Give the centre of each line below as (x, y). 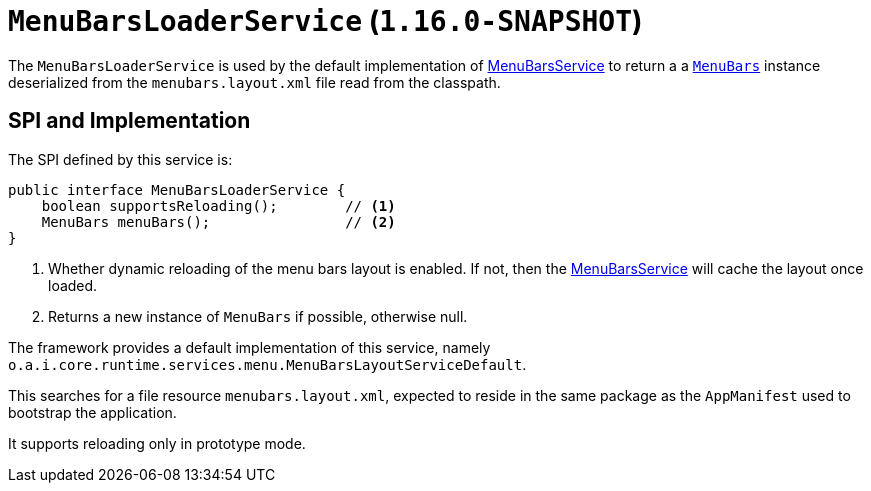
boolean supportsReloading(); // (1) (218, 205)
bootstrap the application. (92, 412)
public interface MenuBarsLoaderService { (177, 189)
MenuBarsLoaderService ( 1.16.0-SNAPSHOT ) (325, 21)
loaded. (73, 285)
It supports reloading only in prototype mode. (157, 443)
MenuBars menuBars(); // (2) (218, 221)
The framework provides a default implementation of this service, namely (249, 347)
